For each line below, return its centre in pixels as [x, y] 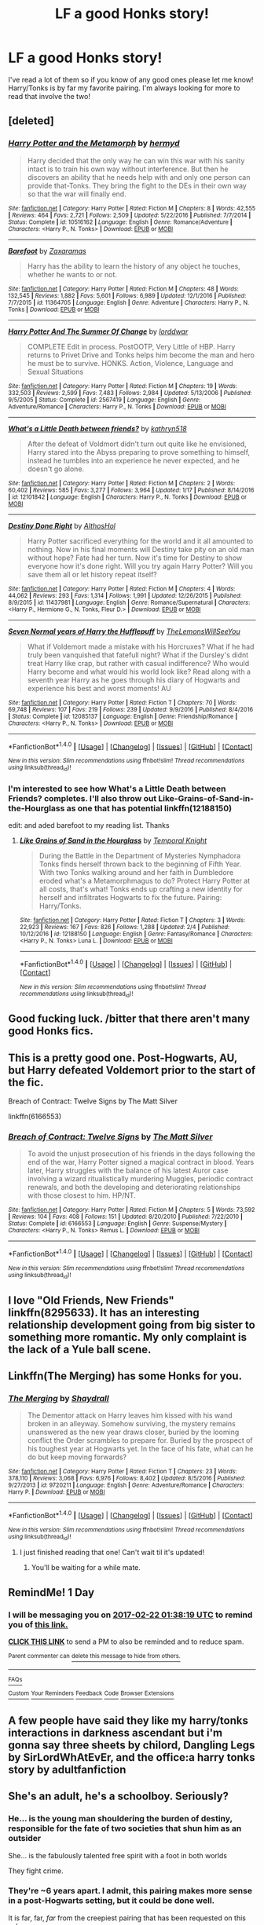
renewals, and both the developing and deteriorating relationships [134, 1188]
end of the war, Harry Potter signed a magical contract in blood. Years [141, 1162]
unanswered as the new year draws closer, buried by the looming [133, 1432]
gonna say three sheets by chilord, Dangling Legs [132, 1745]
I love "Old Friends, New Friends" [91, 1300]
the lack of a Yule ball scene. [80, 1349]
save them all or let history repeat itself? [92, 574]
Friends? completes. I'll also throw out [82, 798]
